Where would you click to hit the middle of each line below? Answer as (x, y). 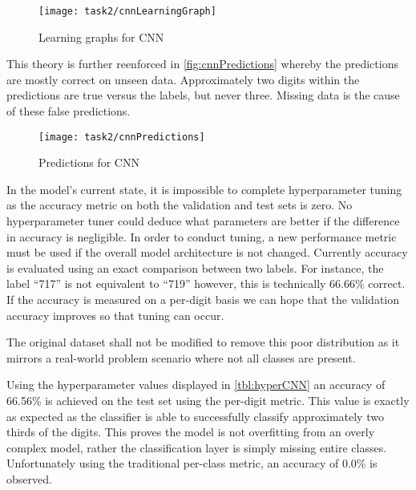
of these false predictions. (69, 111)
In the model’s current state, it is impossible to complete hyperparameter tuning (204, 189)
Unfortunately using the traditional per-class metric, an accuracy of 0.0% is (192, 463)
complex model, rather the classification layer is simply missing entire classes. (197, 447)
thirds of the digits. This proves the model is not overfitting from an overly (191, 432)
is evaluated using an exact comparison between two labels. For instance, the (195, 267)
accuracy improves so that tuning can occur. (115, 315)
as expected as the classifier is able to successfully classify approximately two (195, 416)
